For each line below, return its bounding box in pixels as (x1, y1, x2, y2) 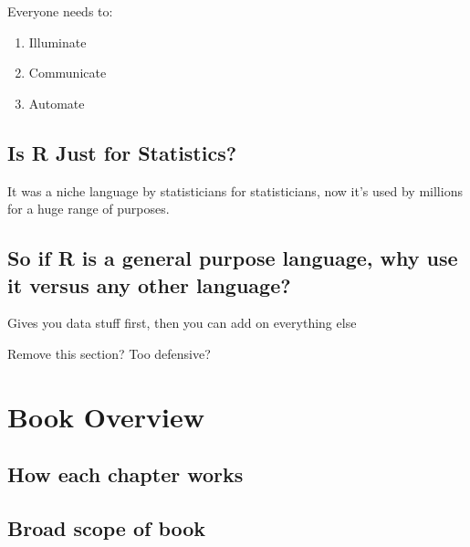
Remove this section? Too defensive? (7, 343, 211, 363)
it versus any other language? (7, 270, 291, 299)
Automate (28, 93, 85, 112)
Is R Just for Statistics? (7, 138, 237, 166)
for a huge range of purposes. (7, 199, 170, 218)
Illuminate (28, 32, 87, 51)
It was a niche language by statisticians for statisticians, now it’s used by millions (7, 181, 463, 200)
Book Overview (7, 397, 204, 435)
